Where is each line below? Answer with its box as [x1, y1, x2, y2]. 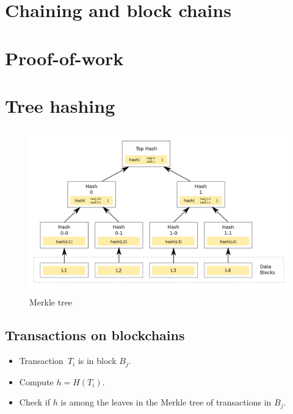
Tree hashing [5, 93, 115, 118]
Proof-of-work [5, 45, 124, 70]
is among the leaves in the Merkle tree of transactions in [60, 396, 272, 409]
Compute [19, 375, 54, 388]
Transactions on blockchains [5, 326, 185, 344]
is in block [78, 354, 117, 367]
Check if [19, 396, 50, 409]
